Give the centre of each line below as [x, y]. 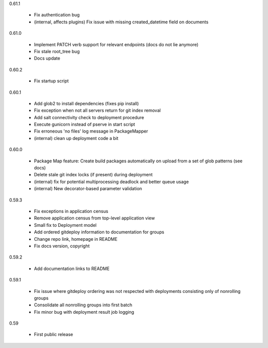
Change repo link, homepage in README [76, 239]
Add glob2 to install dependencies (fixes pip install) [86, 103]
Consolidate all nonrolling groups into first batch [83, 305]
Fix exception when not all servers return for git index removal [97, 110]
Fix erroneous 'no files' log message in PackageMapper [91, 131]
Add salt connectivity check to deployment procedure [89, 117]
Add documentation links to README [72, 269]
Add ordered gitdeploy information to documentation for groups [99, 232]
